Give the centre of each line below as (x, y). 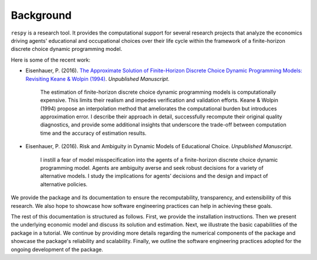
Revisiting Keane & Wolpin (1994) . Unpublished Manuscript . (97, 78)
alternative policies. (64, 184)
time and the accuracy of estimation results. (93, 133)
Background (41, 15)
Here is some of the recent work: (50, 60)
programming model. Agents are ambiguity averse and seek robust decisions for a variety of (152, 168)
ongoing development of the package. (57, 249)
